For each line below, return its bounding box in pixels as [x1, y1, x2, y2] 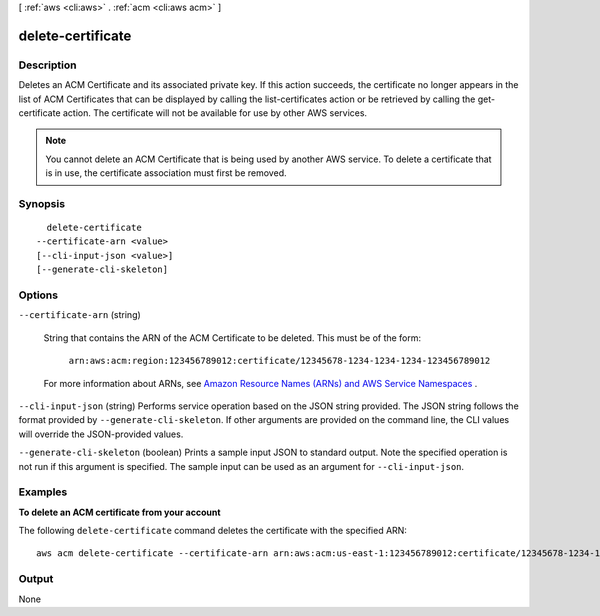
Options [18, 288, 59, 302]
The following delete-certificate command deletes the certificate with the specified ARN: [18, 525, 407, 537]
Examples [18, 485, 68, 499]
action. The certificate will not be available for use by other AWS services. [62, 106, 368, 119]
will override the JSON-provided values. [18, 428, 184, 440]
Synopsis [18, 196, 65, 210]
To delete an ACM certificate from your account [18, 506, 221, 518]
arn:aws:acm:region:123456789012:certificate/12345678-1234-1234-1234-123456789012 [68, 355, 491, 367]
